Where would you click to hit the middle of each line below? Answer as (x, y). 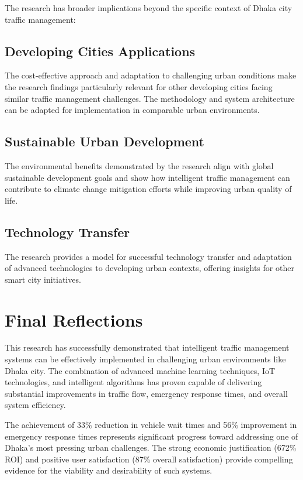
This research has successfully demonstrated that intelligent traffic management (147, 347)
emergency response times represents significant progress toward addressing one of (151, 436)
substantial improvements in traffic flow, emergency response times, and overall (146, 393)
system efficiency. (35, 405)
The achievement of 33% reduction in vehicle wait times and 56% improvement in (151, 425)
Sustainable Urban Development (105, 141)
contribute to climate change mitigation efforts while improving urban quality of (148, 189)
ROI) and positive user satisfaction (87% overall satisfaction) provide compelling (149, 459)
